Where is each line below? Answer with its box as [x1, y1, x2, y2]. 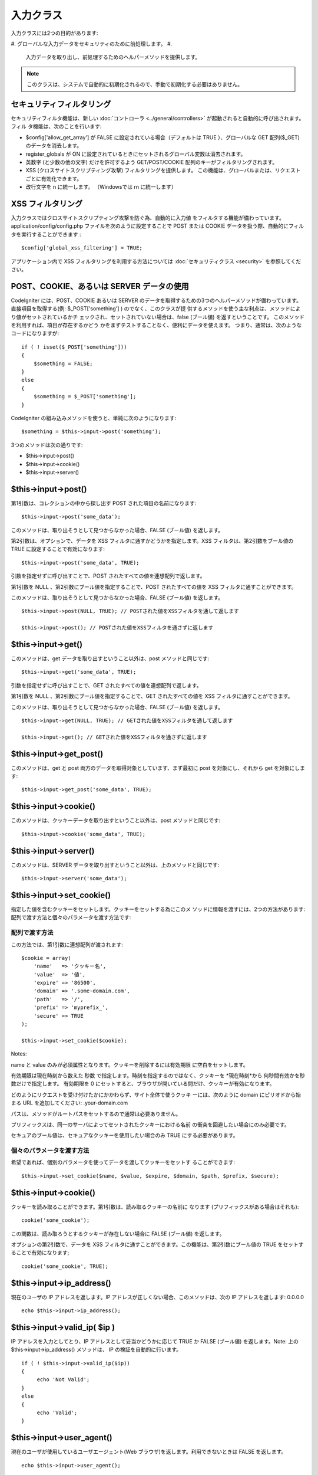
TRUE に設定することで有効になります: [11, 546, 105, 553]
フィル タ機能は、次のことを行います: [11, 123, 102, 130]
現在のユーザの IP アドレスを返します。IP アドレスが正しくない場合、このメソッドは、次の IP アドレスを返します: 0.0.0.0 [11, 1293, 304, 1300]
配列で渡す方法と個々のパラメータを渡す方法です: [11, 914, 131, 921]
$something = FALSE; [33, 360, 93, 367]
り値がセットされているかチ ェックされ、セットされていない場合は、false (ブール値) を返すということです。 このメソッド [11, 313, 305, 320]
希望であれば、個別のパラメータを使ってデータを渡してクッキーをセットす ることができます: [11, 1159, 236, 1166]
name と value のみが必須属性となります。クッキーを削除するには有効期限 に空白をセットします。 [11, 1061, 249, 1068]
